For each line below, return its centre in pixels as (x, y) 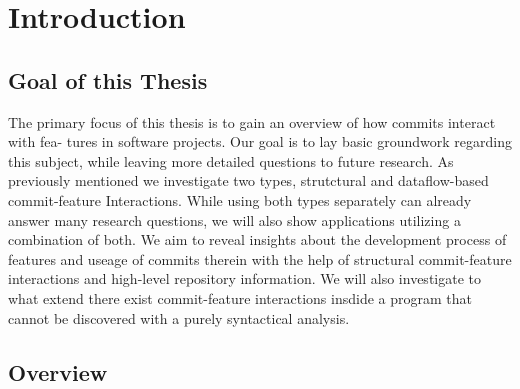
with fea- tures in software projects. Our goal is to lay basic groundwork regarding (260, 141)
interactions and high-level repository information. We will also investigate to (244, 278)
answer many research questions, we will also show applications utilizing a (234, 219)
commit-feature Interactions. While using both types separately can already (240, 199)
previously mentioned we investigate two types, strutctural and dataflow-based (248, 180)
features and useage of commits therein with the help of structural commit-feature (260, 258)
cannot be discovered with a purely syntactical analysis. (179, 317)
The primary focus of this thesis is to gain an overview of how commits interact (252, 121)
